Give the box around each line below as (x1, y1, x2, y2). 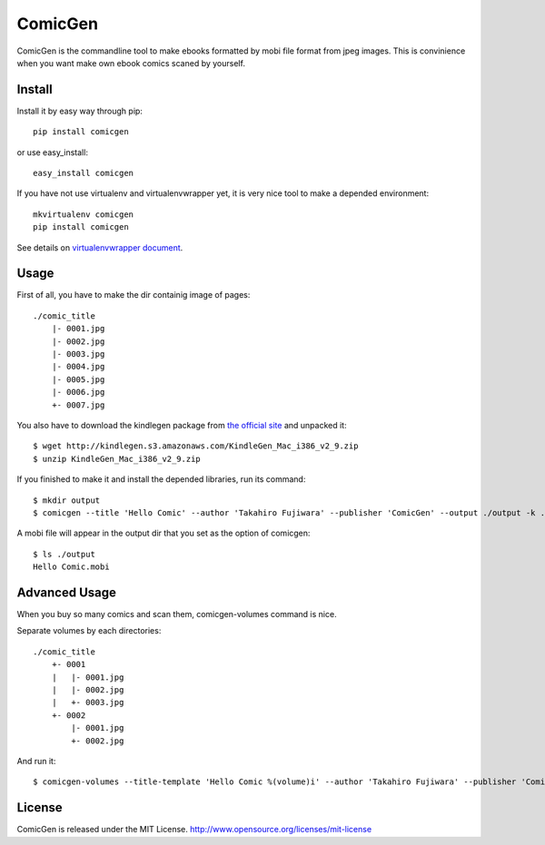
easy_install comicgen (33, 168, 134, 179)
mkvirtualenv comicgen (33, 209, 134, 220)
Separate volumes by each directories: (16, 625, 162, 636)
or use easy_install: (16, 146, 88, 158)
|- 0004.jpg (51, 361, 105, 372)
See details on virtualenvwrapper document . (16, 241, 183, 253)
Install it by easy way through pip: (16, 105, 143, 116)
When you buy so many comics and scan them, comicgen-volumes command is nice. (16, 609, 337, 620)
